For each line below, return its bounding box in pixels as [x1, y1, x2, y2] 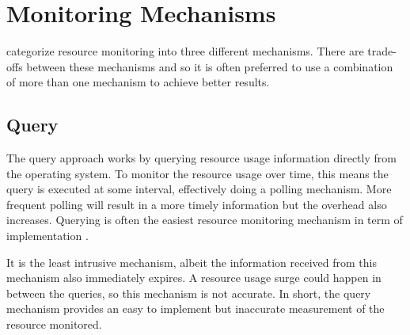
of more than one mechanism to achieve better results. [6, 74, 270, 90]
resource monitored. [6, 316, 102, 333]
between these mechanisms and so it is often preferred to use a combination [26, 58, 393, 74]
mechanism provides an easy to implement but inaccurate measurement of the [6, 300, 385, 317]
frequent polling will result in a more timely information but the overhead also [6, 196, 387, 212]
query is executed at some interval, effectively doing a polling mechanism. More [6, 181, 392, 197]
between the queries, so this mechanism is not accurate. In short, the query [6, 284, 371, 301]
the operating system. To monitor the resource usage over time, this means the [6, 165, 389, 181]
